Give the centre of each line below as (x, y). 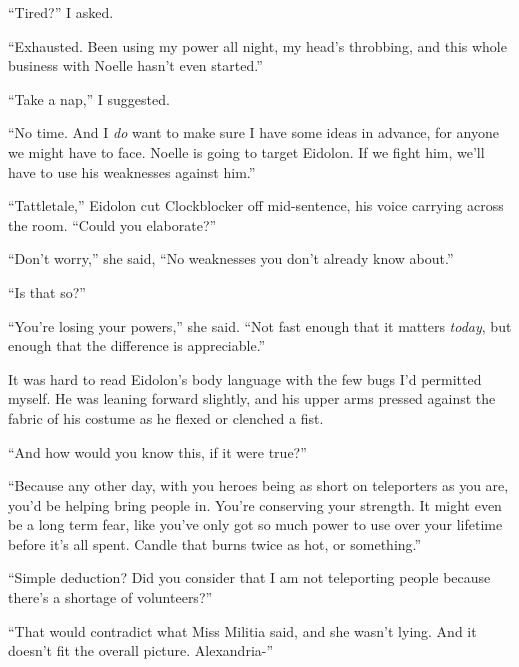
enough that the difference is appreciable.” (137, 345)
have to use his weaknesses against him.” (132, 171)
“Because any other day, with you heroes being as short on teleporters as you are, (258, 485)
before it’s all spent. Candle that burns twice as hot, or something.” (215, 543)
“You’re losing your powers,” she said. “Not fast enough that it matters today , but (260, 325)
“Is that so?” (47, 291)
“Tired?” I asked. (61, 12)
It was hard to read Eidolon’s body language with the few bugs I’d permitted (245, 378)
